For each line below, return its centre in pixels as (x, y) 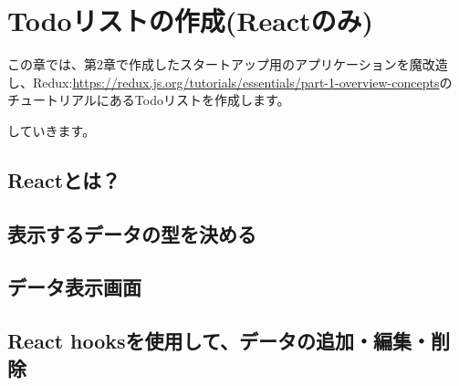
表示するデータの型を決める (132, 233)
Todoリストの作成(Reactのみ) (191, 21)
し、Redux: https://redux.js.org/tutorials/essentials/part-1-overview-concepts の (230, 82)
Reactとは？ (64, 179)
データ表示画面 (74, 287)
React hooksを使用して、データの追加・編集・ (219, 341)
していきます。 (52, 130)
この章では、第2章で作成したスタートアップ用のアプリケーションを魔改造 (228, 64)
